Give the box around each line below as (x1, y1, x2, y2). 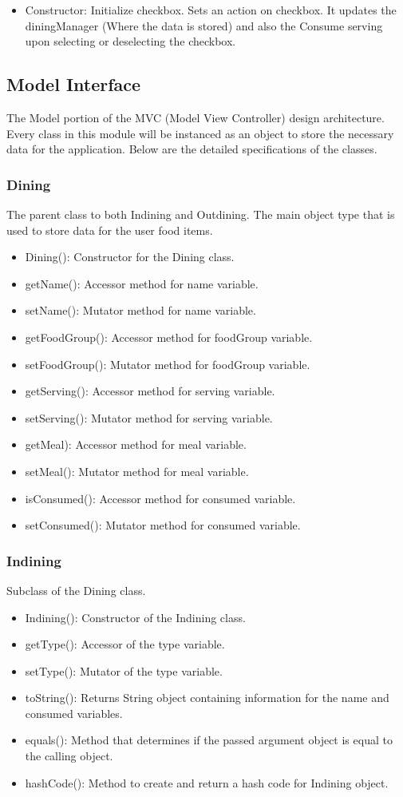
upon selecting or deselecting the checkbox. (25, 33, 236, 50)
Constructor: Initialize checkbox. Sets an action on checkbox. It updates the (25, 2, 397, 18)
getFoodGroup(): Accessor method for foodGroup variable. (25, 328, 313, 345)
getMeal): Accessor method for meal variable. (25, 436, 247, 453)
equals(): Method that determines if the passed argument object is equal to (25, 732, 393, 748)
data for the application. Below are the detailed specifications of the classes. (6, 141, 377, 157)
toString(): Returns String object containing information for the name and (25, 689, 389, 706)
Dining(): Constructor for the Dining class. (25, 248, 235, 265)
